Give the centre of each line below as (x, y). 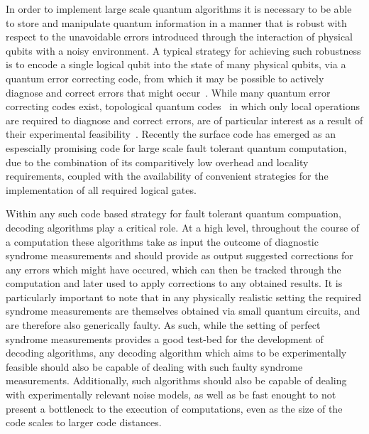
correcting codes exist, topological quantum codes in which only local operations (183, 106)
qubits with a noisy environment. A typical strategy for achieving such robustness (183, 50)
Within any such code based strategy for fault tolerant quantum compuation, (174, 213)
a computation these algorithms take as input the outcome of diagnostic (162, 241)
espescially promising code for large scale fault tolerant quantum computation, (176, 147)
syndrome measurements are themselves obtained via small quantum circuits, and (183, 311)
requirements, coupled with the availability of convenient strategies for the (167, 176)
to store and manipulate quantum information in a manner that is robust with (176, 22)
